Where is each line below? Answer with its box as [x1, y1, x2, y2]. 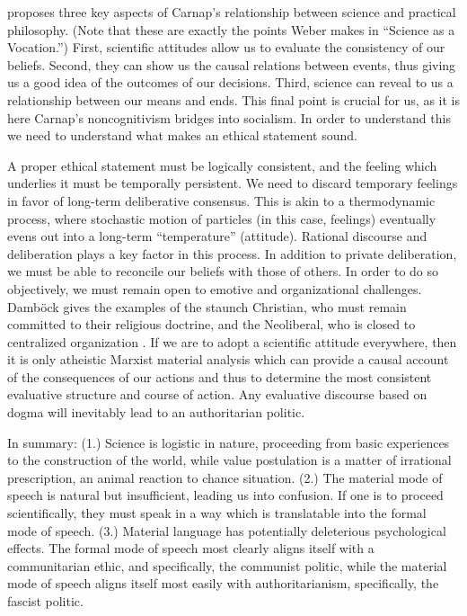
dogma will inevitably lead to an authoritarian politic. [7, 403, 305, 422]
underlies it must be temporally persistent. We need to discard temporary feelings [7, 174, 458, 192]
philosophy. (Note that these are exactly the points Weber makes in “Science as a [7, 20, 455, 39]
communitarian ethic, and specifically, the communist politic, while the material [7, 556, 447, 575]
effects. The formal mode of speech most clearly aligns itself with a [7, 539, 374, 558]
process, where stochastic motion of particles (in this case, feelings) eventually [7, 209, 436, 228]
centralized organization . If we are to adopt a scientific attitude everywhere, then [7, 332, 457, 351]
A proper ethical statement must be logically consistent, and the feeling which [7, 156, 437, 174]
